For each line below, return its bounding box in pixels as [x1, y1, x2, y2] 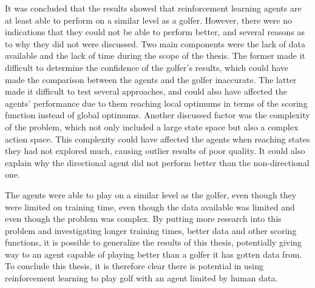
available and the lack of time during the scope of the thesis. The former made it [5, 49, 305, 62]
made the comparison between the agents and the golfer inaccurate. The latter [5, 73, 297, 85]
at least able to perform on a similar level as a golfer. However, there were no [5, 13, 292, 26]
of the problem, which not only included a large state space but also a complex [5, 120, 299, 133]
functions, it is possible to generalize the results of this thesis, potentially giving [5, 236, 302, 249]
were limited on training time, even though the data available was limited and [5, 200, 295, 213]
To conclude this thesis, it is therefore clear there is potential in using [5, 260, 264, 272]
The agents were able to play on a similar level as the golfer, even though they [5, 188, 297, 201]
